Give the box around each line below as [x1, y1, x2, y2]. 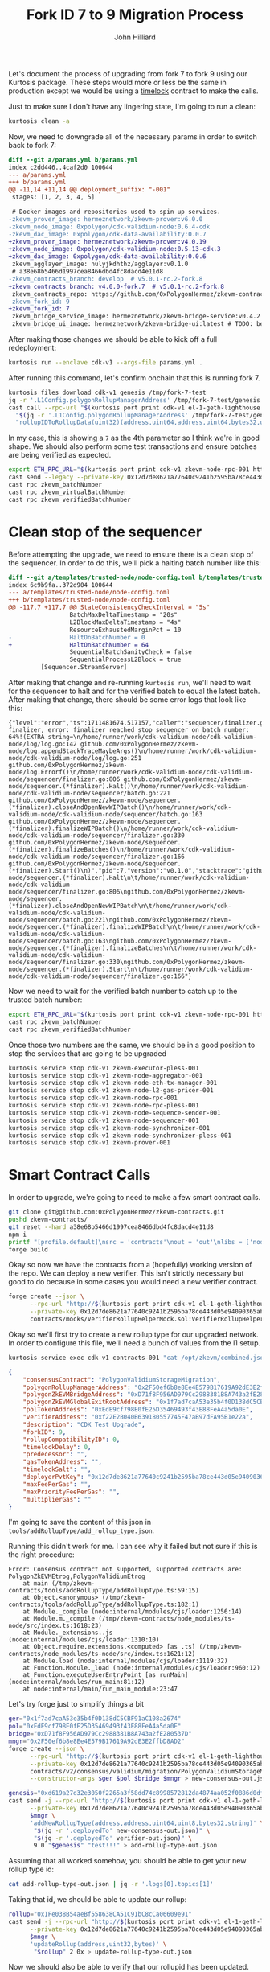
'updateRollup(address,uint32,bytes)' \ [29, 1940, 167, 1948]
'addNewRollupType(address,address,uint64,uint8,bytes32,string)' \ [29, 1819, 264, 1827]
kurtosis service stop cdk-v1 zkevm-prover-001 [8, 1139, 171, 1147]
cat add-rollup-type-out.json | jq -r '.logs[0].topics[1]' [8, 1880, 215, 1888]
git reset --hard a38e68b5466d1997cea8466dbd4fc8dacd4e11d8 [8, 1222, 215, 1231]
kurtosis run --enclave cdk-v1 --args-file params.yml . [8, 359, 203, 367]
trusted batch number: [8, 995, 83, 1004]
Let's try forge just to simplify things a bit [8, 1699, 145, 1709]
